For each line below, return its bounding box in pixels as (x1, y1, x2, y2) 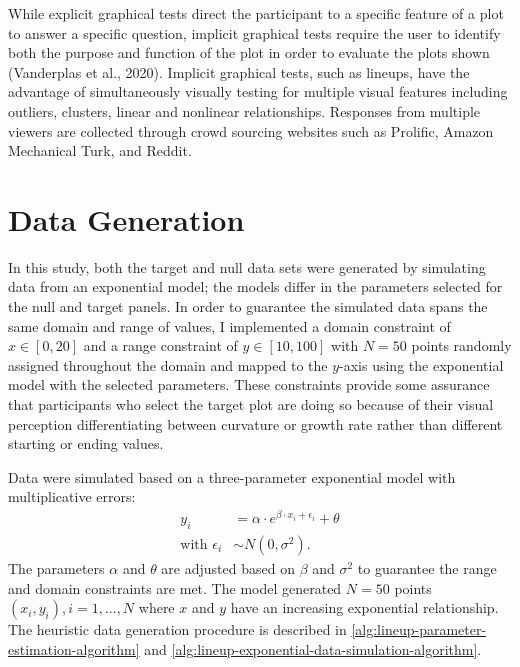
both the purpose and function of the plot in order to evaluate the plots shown (8, 42, 490, 63)
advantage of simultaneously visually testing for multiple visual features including (8, 81, 508, 102)
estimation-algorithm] (8, 638, 140, 659)
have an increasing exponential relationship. (230, 597, 499, 618)
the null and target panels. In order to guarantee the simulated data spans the (8, 296, 488, 317)
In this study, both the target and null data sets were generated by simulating (8, 256, 486, 277)
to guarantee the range (357, 557, 497, 578)
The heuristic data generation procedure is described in (8, 619, 347, 640)
